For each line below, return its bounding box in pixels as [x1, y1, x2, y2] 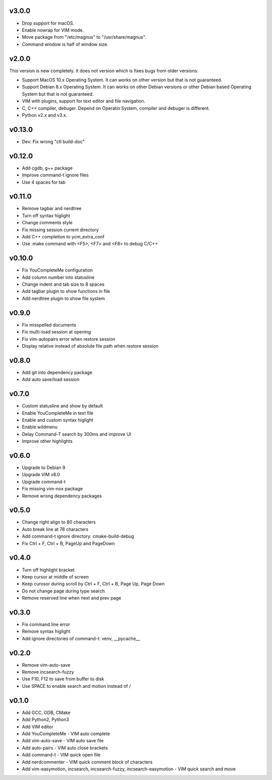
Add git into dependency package [22, 369, 93, 375]
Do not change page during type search [22, 588, 105, 594]
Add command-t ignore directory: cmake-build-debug [22, 533, 134, 539]
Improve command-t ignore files [22, 172, 89, 178]
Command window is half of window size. [22, 41, 108, 47]
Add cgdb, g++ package [22, 165, 73, 171]
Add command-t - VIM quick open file [22, 752, 101, 758]
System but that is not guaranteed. [22, 91, 94, 97]
